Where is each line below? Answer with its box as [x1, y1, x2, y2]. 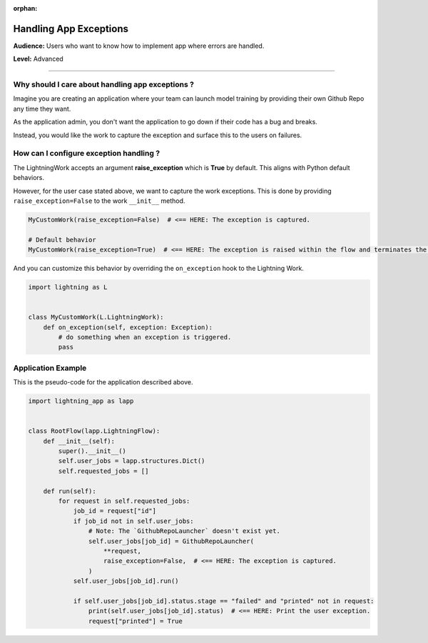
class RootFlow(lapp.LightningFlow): [28, 427, 160, 435]
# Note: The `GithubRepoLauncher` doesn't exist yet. [88, 527, 281, 535]
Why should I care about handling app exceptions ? [13, 79, 194, 89]
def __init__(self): [43, 437, 116, 445]
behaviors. [13, 174, 45, 182]
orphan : [13, 4, 38, 12]
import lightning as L [28, 283, 108, 291]
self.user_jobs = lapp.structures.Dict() [58, 457, 205, 465]
